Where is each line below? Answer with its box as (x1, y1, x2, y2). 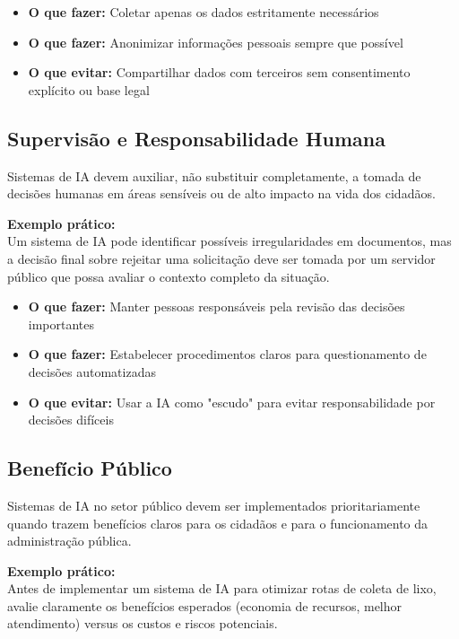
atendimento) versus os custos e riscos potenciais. (7, 614, 278, 633)
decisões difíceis (28, 410, 114, 429)
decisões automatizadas (28, 362, 156, 381)
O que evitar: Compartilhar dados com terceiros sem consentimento (28, 63, 411, 82)
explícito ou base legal (28, 80, 150, 99)
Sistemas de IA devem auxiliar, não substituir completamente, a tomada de (7, 166, 421, 185)
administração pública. (7, 531, 132, 550)
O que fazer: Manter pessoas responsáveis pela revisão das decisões (28, 297, 405, 316)
